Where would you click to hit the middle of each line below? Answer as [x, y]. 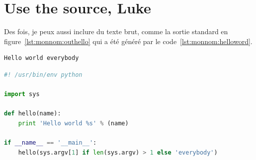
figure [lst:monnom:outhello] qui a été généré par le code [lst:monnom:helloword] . [128, 41]
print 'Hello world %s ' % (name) [73, 123]
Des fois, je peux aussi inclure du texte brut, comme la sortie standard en [116, 31]
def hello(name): [33, 114]
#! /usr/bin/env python [43, 75]
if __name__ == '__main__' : [50, 143]
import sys [22, 94]
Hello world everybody [42, 58]
